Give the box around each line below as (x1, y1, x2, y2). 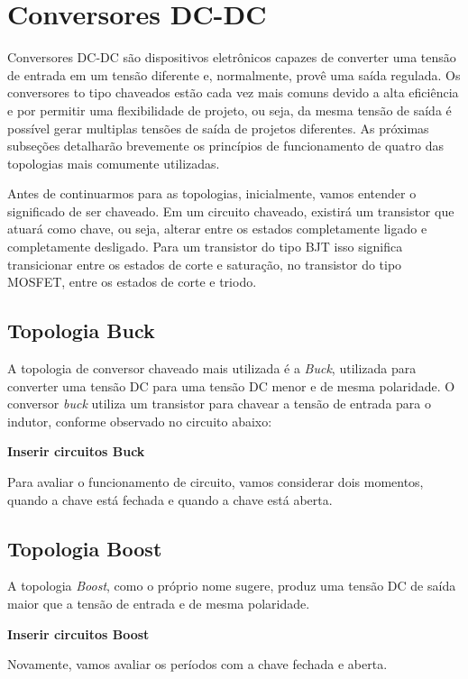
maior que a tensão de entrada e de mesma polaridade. (7, 594, 310, 612)
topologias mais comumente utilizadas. (7, 153, 220, 172)
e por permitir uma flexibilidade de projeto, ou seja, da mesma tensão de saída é (7, 100, 452, 119)
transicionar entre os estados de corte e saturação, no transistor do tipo (7, 254, 402, 273)
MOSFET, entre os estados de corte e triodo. (7, 272, 257, 291)
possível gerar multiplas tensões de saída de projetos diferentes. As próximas (7, 118, 429, 137)
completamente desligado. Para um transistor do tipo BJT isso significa (7, 237, 403, 256)
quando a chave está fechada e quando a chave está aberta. (7, 490, 333, 509)
